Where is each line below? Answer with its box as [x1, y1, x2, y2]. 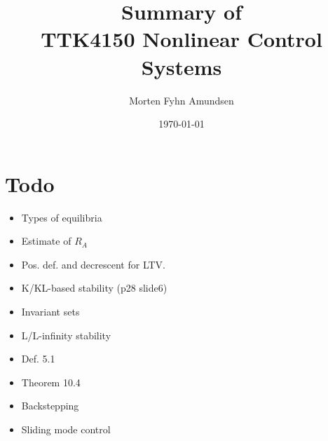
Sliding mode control [21, 421, 111, 436]
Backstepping [21, 398, 79, 413]
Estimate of [21, 233, 71, 248]
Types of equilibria [21, 210, 102, 224]
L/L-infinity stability [21, 327, 111, 342]
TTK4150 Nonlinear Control [41, 25, 322, 53]
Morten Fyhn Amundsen [129, 93, 234, 107]
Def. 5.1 [21, 351, 55, 366]
